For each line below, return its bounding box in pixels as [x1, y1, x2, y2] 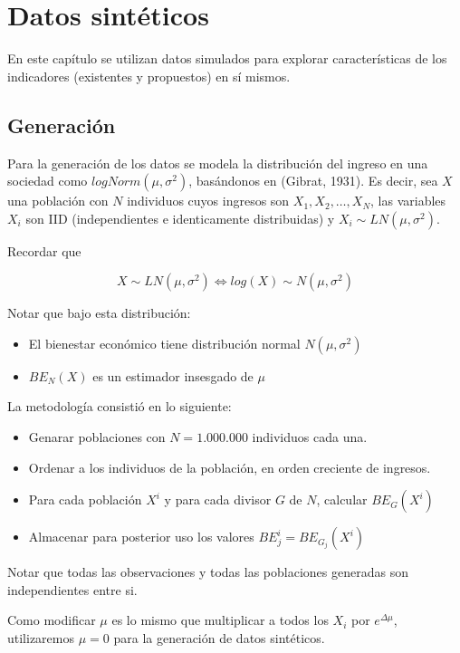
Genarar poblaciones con [28, 427, 166, 447]
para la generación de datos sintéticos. [113, 629, 325, 648]
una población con [7, 191, 109, 210]
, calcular [316, 490, 368, 509]
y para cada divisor [164, 490, 272, 509]
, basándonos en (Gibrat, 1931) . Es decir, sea [188, 171, 438, 190]
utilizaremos [7, 629, 75, 648]
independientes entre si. [7, 580, 138, 599]
